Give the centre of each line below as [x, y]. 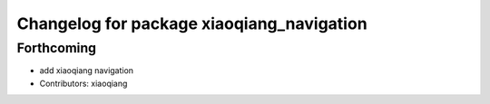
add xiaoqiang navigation [87, 71]
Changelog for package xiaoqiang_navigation [192, 24]
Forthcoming [57, 48]
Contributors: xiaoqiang [83, 83]
